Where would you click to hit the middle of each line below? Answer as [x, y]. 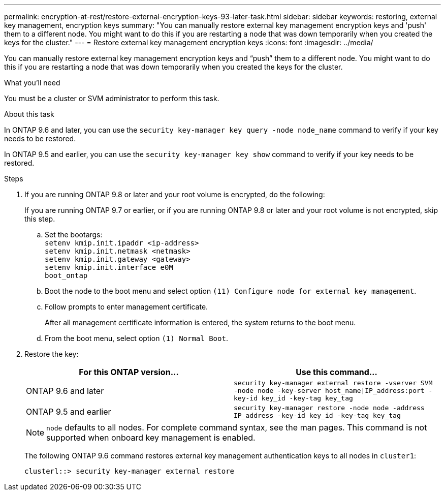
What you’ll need [32, 83]
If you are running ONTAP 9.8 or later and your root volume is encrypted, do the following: [175, 194]
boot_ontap [66, 275]
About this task [29, 114]
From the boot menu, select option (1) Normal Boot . [136, 338]
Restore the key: [52, 354]
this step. [40, 219]
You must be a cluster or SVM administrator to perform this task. [112, 98]
